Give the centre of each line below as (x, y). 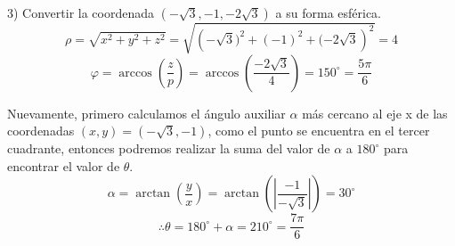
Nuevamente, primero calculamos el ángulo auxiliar (146, 113)
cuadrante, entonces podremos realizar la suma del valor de (169, 148)
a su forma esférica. (329, 12)
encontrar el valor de (64, 165)
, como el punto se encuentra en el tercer (319, 131)
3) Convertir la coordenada (81, 12)
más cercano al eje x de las (375, 113)
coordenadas (41, 131)
